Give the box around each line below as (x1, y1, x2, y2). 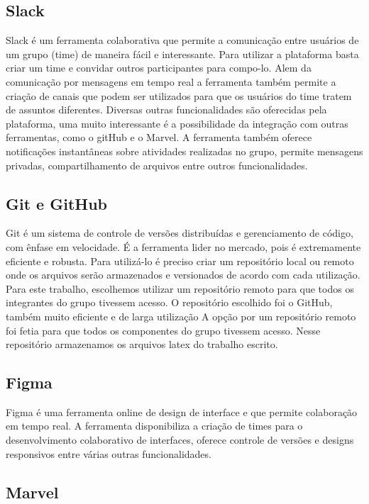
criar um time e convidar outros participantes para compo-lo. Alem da (6, 60, 312, 75)
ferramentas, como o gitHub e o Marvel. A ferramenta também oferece (6, 130, 312, 145)
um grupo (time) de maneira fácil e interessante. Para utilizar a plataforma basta (6, 46, 359, 61)
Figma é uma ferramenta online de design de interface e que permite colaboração (6, 404, 358, 419)
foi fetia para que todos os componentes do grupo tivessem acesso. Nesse (6, 323, 321, 337)
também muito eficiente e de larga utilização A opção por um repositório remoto (6, 308, 356, 323)
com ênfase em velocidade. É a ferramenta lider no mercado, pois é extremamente (6, 239, 361, 254)
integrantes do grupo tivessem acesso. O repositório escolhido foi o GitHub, (6, 295, 333, 310)
